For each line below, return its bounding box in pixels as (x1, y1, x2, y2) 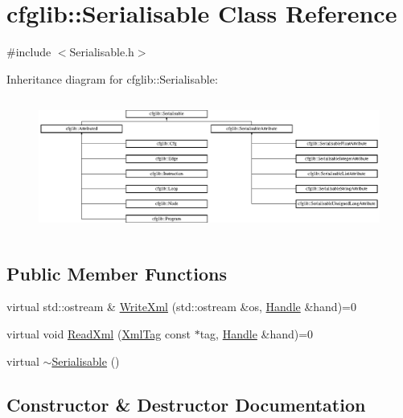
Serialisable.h (69, 43, 134, 60)
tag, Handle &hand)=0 (199, 326, 314, 342)
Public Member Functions (6, 260, 227, 285)
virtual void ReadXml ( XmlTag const (6, 326, 191, 342)
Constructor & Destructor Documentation (6, 391, 366, 416)
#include (6, 43, 51, 60)
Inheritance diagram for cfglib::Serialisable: (6, 70, 218, 87)
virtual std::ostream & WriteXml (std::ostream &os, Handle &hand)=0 (6, 298, 356, 315)
